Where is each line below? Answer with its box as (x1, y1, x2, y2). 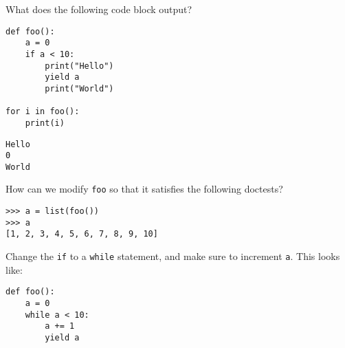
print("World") (45, 83, 114, 94)
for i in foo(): (5, 107, 80, 117)
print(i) (25, 118, 65, 128)
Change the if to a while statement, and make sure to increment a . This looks (5, 249, 340, 263)
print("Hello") (45, 61, 114, 71)
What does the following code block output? (5, 2, 192, 16)
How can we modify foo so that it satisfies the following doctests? (5, 182, 283, 196)
